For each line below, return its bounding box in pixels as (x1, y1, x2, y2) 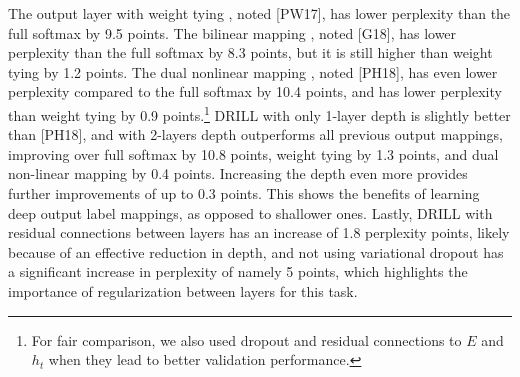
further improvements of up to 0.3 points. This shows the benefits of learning (8, 183, 480, 203)
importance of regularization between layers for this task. (8, 280, 358, 301)
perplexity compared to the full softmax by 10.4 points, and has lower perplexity (8, 81, 502, 102)
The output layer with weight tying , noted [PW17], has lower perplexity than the (8, 3, 511, 23)
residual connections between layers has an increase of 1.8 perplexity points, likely (8, 222, 510, 243)
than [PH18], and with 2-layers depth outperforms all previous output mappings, (8, 124, 504, 145)
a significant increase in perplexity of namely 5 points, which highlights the (8, 261, 468, 282)
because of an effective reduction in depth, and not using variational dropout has (8, 241, 504, 262)
